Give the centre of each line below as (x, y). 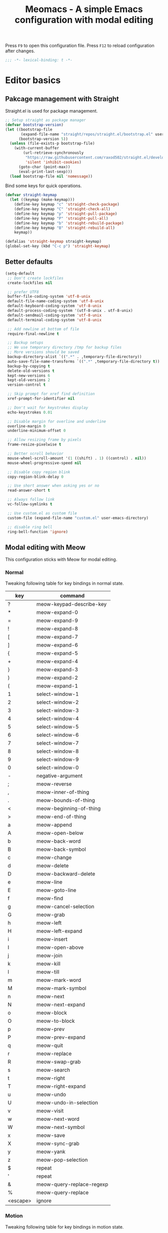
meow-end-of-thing (61, 817)
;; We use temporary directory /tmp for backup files (64, 347)
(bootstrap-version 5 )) (43, 139)
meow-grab (50, 915)
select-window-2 (57, 702)
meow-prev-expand (61, 1037)
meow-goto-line (56, 890)
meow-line (49, 882)
